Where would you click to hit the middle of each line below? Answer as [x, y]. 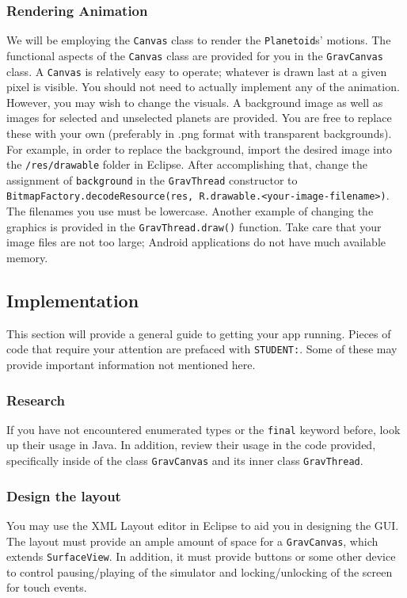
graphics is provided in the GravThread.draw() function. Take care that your [194, 226]
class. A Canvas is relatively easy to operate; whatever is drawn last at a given [197, 71]
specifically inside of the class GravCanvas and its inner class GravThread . [185, 461]
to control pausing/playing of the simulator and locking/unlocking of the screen [200, 571]
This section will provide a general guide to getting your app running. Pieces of [199, 333]
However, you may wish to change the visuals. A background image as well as [195, 102]
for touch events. [47, 587]
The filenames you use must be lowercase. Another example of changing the [190, 211]
